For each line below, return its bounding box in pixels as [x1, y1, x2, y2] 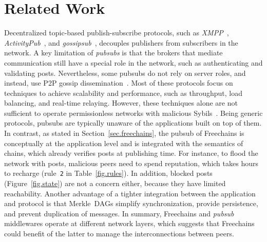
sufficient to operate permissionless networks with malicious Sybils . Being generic [4, 107, 263, 118]
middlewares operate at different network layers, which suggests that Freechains [4, 218, 255, 229]
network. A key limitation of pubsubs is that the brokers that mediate [4, 47, 223, 58]
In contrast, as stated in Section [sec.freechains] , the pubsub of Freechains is [4, 128, 244, 138]
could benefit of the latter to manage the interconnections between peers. [4, 228, 234, 239]
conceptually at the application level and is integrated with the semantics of [4, 137, 243, 148]
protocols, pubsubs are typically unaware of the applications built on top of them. [4, 117, 262, 128]
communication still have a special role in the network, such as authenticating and [4, 57, 263, 68]
